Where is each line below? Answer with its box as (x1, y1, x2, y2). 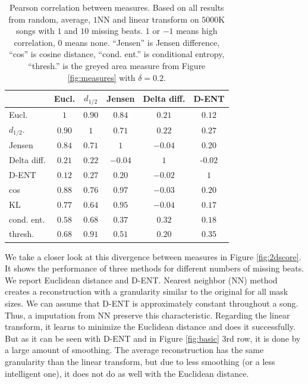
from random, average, (8, 13, 91, 25)
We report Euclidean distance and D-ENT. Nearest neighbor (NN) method (5, 273, 278, 286)
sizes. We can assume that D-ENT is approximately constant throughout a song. (5, 296, 298, 309)
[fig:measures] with (67, 71, 136, 83)
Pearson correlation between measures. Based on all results (9, 1, 224, 13)
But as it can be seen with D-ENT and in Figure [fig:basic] (5, 332, 219, 344)
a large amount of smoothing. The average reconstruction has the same (5, 344, 264, 356)
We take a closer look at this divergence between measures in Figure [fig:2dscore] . (5, 250, 301, 263)
